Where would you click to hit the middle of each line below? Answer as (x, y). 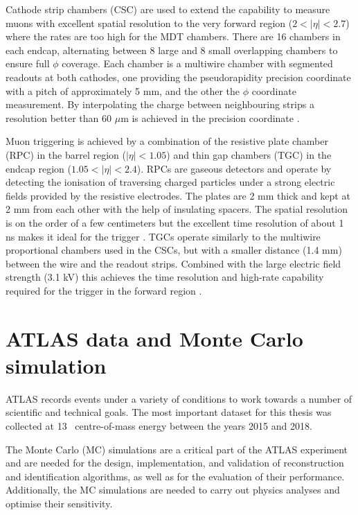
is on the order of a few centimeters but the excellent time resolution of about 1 (175, 222)
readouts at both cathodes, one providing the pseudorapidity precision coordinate (178, 77)
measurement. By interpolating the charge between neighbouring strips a (160, 104)
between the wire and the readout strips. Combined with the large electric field (173, 263)
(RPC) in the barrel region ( (66, 154)
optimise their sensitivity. (59, 503)
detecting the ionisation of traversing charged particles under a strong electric (170, 182)
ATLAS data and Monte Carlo (154, 338)
